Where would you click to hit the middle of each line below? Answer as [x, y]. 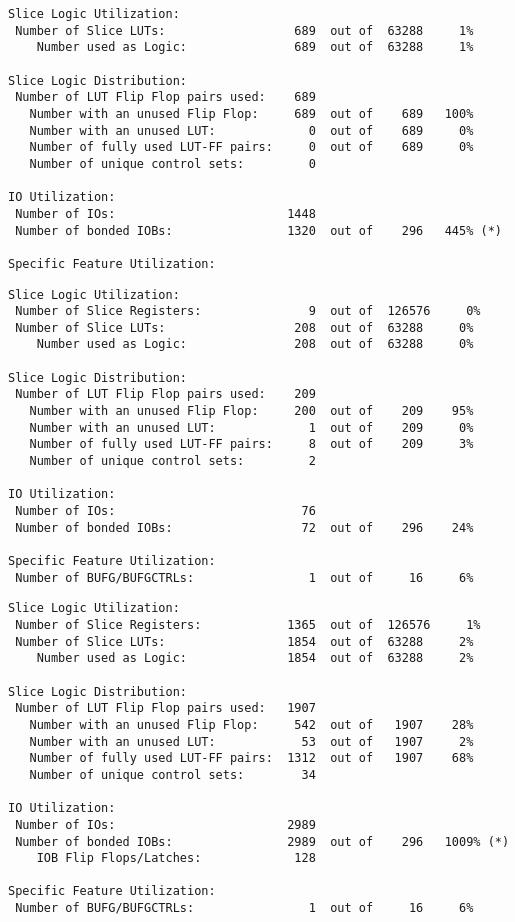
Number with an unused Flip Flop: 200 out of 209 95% [251, 411]
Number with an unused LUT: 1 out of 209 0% [251, 427]
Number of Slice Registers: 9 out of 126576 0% [248, 311]
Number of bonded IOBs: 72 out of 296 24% [244, 527]
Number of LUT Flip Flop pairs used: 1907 [165, 708]
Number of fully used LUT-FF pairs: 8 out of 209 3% [251, 444]
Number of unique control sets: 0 [172, 163]
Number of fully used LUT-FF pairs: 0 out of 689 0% [251, 147]
